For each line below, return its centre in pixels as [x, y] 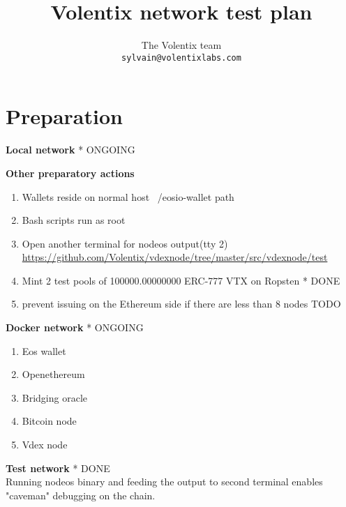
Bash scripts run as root [74, 220]
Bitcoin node [49, 421]
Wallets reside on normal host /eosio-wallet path [128, 196]
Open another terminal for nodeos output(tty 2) [125, 243]
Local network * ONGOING [70, 150]
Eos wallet [44, 350]
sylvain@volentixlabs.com [181, 58]
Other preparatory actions [70, 173]
